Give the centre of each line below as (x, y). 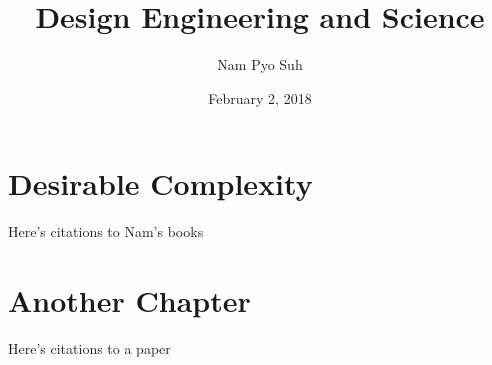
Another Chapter (129, 300)
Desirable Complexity (160, 183)
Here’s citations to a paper (89, 347)
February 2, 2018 (260, 97)
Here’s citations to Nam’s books (106, 231)
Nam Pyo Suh (260, 64)
